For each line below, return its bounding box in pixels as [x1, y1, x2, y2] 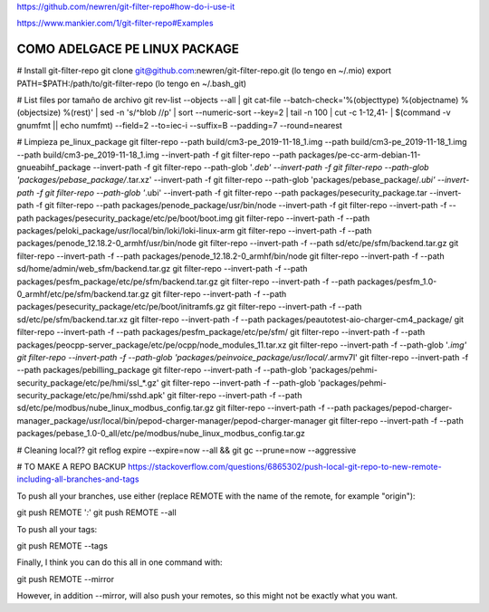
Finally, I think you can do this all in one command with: [16, 557, 223, 568]
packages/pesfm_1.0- [357, 276, 437, 287]
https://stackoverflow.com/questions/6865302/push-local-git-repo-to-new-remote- [128, 462, 443, 473]
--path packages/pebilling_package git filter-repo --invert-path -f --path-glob [16, 365, 308, 376]
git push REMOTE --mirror [16, 573, 115, 584]
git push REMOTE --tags [16, 540, 109, 551]
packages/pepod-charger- [352, 403, 453, 414]
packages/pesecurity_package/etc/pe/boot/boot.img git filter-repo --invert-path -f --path [35, 213, 370, 224]
